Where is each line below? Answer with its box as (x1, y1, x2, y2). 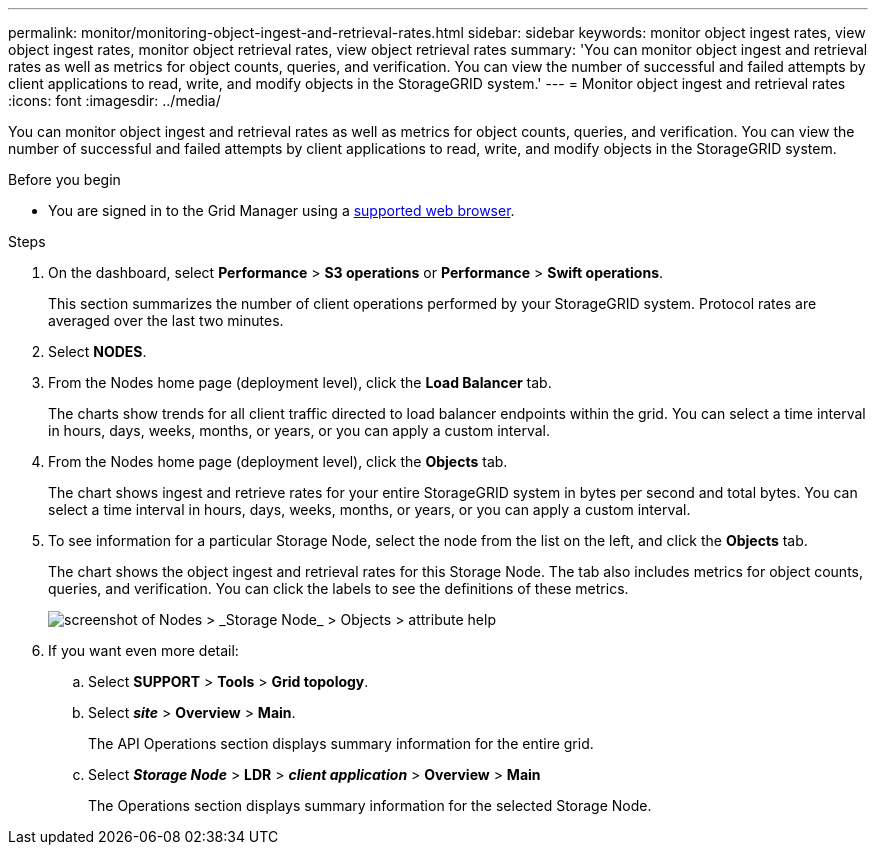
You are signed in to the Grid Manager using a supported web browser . (48, 202, 515, 219)
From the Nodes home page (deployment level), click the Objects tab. (48, 453, 508, 470)
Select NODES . (48, 343, 147, 360)
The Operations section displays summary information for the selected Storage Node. (88, 797, 652, 814)
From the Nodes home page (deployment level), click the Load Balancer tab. (48, 374, 552, 391)
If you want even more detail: (48, 642, 239, 659)
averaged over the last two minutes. (48, 312, 284, 329)
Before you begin (8, 171, 121, 188)
